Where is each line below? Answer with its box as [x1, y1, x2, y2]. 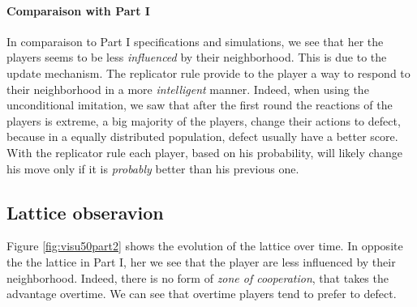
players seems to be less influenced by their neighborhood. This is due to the [6, 49, 387, 66]
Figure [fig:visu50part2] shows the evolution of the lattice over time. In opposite [6, 237, 403, 254]
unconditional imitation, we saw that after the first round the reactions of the [6, 96, 393, 113]
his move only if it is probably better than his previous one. [6, 160, 299, 177]
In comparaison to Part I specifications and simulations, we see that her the [6, 32, 384, 49]
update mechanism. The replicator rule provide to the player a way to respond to [6, 64, 411, 81]
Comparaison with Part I [6, 2, 150, 19]
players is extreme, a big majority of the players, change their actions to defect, [6, 112, 401, 129]
